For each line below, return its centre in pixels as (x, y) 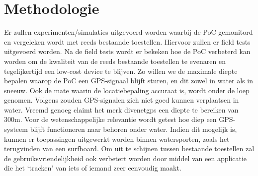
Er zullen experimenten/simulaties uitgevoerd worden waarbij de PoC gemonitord (129, 32)
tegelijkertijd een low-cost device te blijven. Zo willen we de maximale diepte (121, 71)
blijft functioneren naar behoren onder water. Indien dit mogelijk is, (133, 129)
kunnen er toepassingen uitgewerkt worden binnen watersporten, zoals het (117, 139)
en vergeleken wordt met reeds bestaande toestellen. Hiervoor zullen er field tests (127, 41)
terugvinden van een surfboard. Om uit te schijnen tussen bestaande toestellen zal (129, 148)
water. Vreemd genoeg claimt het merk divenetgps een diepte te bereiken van (121, 109)
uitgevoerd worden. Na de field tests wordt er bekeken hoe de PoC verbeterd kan (127, 51)
